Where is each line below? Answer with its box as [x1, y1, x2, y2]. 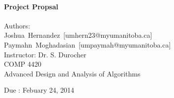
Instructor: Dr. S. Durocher [4, 49, 87, 59]
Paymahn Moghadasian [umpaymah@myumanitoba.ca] [4, 39, 171, 49]
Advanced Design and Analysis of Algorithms [4, 68, 141, 78]
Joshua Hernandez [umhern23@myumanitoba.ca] [4, 30, 152, 40]
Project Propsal [4, 1, 58, 11]
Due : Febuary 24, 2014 [4, 85, 74, 95]
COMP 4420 [4, 59, 42, 69]
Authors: [4, 20, 30, 30]
